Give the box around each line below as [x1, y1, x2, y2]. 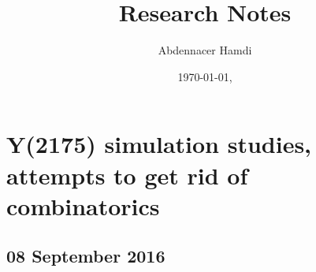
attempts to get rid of [6, 158, 248, 191]
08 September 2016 [6, 244, 165, 268]
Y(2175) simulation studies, [6, 128, 312, 160]
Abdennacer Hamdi [158, 42, 252, 58]
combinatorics [6, 189, 160, 222]
